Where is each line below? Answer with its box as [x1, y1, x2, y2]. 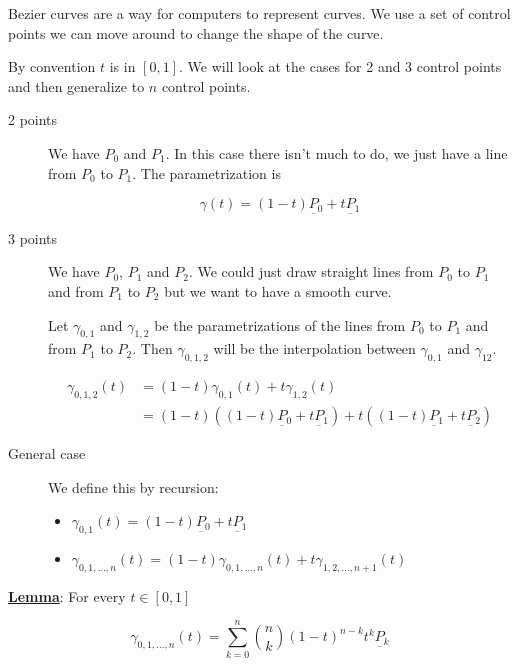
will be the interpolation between [213, 338, 416, 359]
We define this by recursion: [48, 476, 219, 497]
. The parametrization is [132, 162, 281, 183]
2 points [8, 109, 58, 130]
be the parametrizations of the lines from [154, 314, 406, 335]
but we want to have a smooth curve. [164, 281, 392, 302]
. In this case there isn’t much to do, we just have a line [165, 142, 508, 163]
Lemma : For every [8, 585, 126, 606]
